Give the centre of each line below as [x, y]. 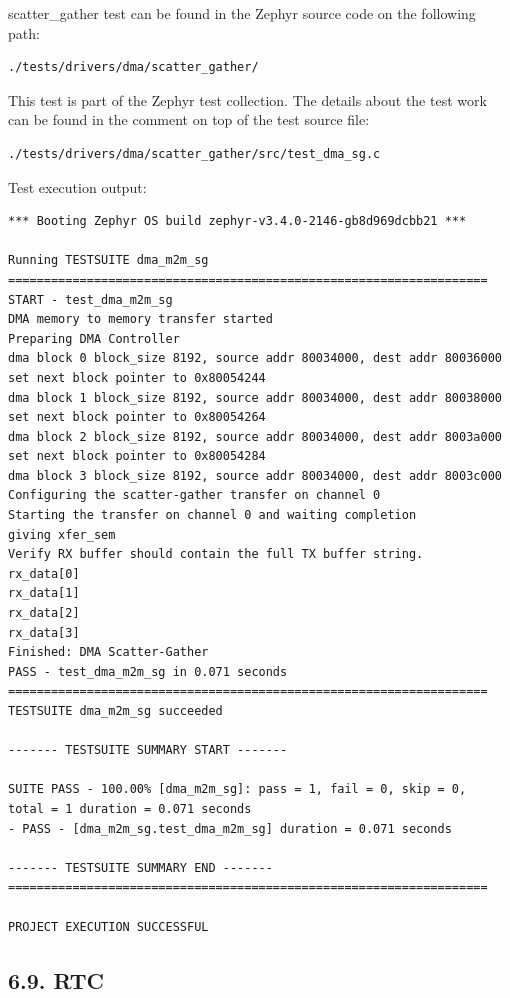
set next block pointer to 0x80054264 [137, 417]
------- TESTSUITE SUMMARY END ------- [140, 867]
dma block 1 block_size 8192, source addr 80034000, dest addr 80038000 [255, 397]
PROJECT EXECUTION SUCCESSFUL [108, 926]
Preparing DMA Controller [94, 338]
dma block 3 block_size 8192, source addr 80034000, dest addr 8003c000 [255, 475]
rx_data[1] [44, 593]
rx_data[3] [44, 632]
